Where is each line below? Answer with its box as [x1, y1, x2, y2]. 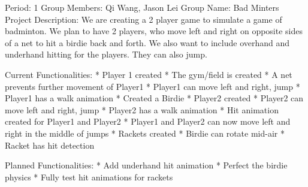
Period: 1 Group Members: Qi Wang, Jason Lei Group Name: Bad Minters [5, 1, 279, 13]
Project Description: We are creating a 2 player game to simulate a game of [5, 13, 282, 25]
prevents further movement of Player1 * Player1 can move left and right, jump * [5, 80, 300, 92]
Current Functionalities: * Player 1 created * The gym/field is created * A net [5, 68, 292, 80]
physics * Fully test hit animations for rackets [5, 170, 173, 183]
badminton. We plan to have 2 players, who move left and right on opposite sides [5, 25, 303, 37]
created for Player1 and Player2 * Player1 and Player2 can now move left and [5, 115, 291, 128]
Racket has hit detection [5, 138, 95, 151]
